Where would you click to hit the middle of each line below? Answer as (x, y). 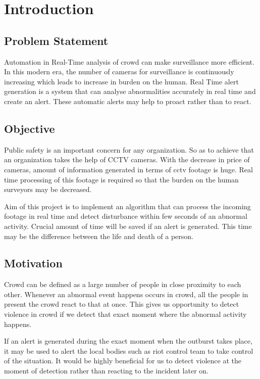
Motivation (33, 263)
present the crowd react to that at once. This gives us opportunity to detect (122, 304)
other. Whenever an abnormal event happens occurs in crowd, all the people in (126, 294)
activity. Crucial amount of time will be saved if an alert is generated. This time (128, 226)
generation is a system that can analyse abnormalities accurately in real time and (130, 91)
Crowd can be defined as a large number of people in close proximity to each (123, 284)
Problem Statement (56, 40)
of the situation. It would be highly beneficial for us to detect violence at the (123, 361)
